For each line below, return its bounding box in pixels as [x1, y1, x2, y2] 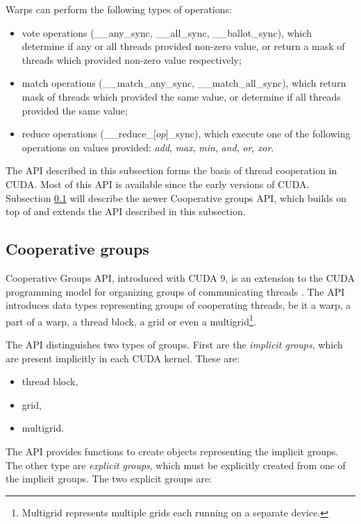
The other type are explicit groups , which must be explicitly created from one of [6, 457, 346, 472]
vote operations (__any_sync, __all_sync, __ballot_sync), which [22, 25, 312, 40]
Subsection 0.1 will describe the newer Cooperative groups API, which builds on [6, 190, 347, 205]
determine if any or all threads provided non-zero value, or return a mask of [22, 39, 345, 53]
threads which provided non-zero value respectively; [22, 52, 242, 67]
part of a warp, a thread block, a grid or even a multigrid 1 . [6, 312, 256, 328]
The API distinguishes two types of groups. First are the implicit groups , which [6, 337, 343, 351]
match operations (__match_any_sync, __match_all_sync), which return [22, 76, 346, 90]
